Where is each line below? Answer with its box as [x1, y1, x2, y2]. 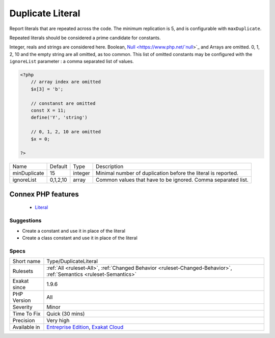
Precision [12, 317, 35, 324]
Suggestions [9, 217, 42, 224]
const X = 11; [31, 107, 66, 114]
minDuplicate [12, 170, 44, 177]
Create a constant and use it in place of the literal [22, 228, 126, 234]
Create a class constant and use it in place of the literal [22, 235, 137, 241]
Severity [12, 303, 33, 311]
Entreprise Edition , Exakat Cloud [46, 324, 124, 331]
